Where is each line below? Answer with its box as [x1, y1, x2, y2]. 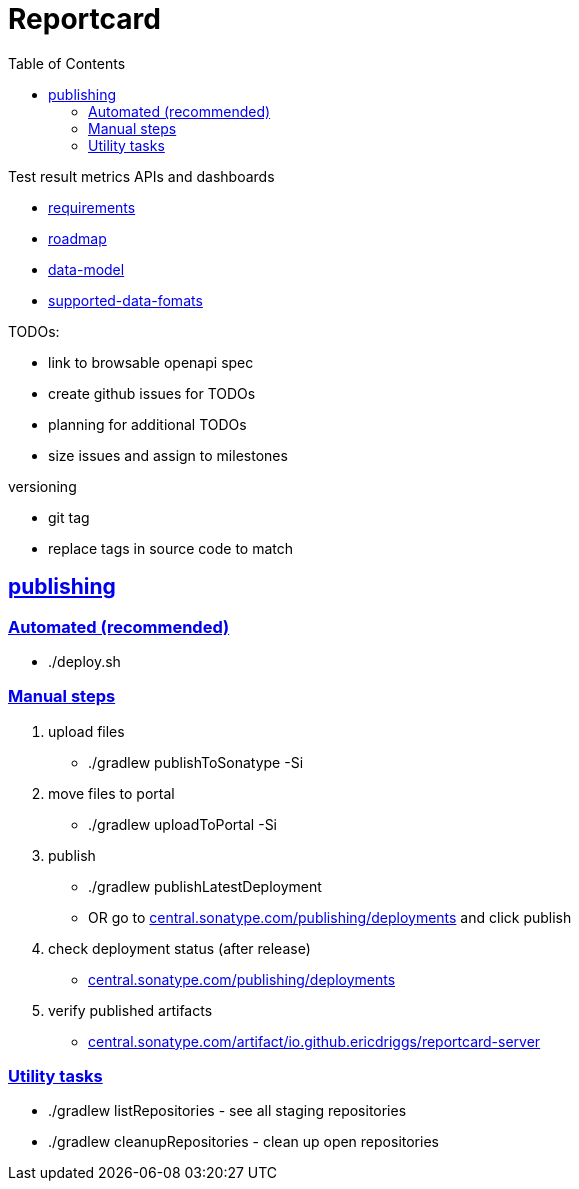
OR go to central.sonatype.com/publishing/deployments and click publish [88, 908, 572, 926]
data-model [48, 260, 125, 278]
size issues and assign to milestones [48, 446, 288, 464]
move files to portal [48, 784, 175, 802]
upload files [48, 722, 125, 740]
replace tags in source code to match [48, 539, 294, 557]
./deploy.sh [48, 652, 121, 670]
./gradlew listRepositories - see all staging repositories [48, 1102, 407, 1120]
